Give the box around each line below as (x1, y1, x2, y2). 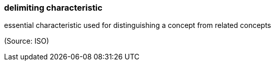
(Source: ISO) (4, 37, 49, 46)
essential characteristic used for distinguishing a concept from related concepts (4, 21, 271, 30)
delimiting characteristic (4, 3, 102, 13)
